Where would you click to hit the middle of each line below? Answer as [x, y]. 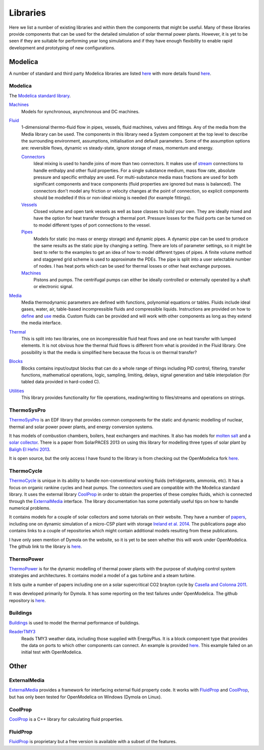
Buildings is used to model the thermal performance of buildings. [74, 623]
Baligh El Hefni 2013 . [30, 449]
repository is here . [27, 600]
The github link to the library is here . [45, 546]
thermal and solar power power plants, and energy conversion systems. [81, 427]
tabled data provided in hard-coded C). [61, 382]
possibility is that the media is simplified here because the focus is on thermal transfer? [109, 352]
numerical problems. [30, 508]
